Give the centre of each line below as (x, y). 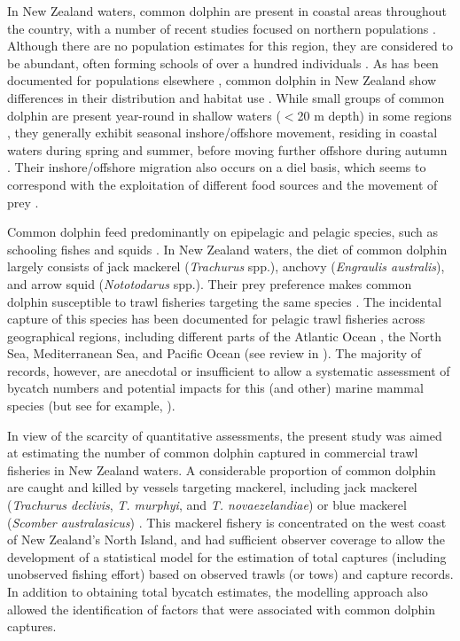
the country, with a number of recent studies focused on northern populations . (222, 28)
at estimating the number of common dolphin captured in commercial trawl (213, 453)
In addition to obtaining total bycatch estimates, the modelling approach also (218, 591)
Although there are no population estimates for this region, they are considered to (230, 46)
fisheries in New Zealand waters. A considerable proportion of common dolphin (222, 469)
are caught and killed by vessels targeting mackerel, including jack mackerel (212, 487)
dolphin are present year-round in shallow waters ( (144, 115)
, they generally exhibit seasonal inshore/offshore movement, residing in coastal (222, 133)
